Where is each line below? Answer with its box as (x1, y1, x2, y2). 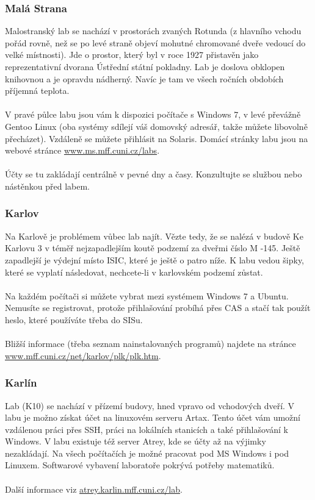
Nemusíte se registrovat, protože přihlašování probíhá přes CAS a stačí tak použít (5, 301, 311, 314)
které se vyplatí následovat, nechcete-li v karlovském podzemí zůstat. (5, 265, 263, 278)
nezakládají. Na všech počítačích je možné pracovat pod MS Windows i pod (5, 446, 289, 459)
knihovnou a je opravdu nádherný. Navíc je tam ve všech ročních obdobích (5, 72, 284, 85)
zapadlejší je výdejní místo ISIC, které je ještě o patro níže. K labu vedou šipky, (5, 253, 304, 266)
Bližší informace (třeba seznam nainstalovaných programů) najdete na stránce (5, 337, 296, 350)
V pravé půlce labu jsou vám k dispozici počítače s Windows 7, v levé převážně (5, 108, 301, 121)
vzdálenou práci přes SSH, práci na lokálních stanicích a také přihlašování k (5, 423, 288, 435)
